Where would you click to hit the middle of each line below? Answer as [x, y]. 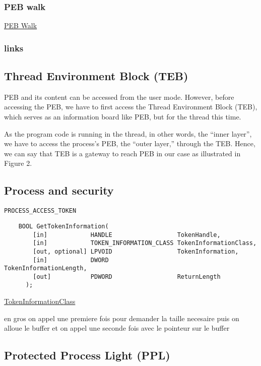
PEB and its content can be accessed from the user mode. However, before [119, 97]
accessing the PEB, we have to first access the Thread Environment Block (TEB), [131, 107]
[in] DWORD [71, 260]
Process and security [59, 190]
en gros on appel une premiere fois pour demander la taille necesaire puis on [122, 318]
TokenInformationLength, [46, 268]
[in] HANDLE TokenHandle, [127, 235]
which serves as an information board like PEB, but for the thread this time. [123, 117]
